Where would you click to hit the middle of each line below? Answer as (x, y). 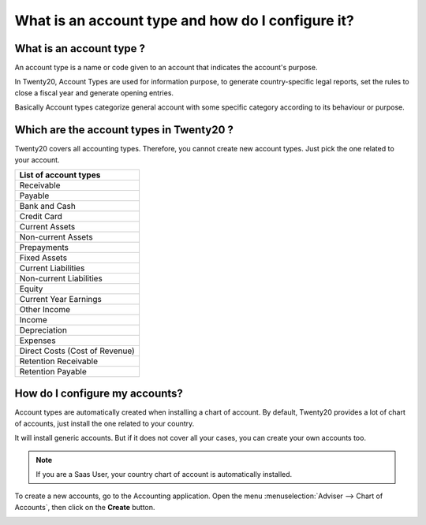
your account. (37, 160)
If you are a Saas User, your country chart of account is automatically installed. (164, 474)
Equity (31, 289)
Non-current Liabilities (61, 278)
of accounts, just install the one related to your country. (105, 423)
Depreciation (43, 330)
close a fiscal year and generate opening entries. (94, 93)
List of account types (60, 175)
